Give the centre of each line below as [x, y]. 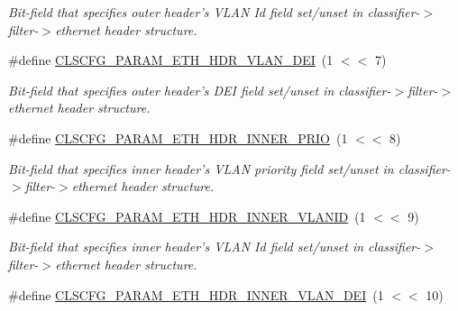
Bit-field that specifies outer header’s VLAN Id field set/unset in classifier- [214, 12]
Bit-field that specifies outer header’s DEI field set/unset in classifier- [200, 90]
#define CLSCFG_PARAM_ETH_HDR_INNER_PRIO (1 [178, 137]
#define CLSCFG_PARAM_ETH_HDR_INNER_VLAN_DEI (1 [196, 294]
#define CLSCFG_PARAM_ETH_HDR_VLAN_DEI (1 [171, 60]
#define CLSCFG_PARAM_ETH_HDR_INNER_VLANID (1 [187, 216]
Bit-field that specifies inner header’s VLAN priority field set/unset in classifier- [229, 168]
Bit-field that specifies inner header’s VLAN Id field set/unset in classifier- [215, 247]
